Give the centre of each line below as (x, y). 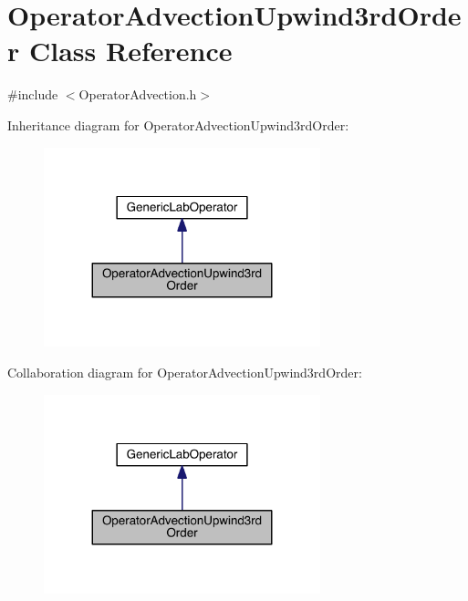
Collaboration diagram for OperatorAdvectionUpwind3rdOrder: (185, 372)
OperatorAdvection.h (138, 94)
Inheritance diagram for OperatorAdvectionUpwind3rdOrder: (178, 124)
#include (33, 94)
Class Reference (130, 51)
